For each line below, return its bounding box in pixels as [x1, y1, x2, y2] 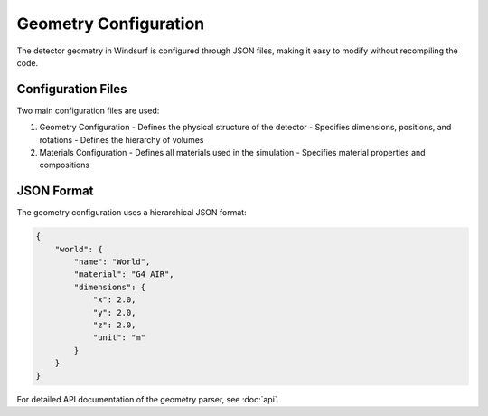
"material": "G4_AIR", [73, 269, 175, 279]
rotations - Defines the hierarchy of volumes [39, 134, 204, 145]
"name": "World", [73, 257, 151, 267]
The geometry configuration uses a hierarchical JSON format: [16, 207, 248, 218]
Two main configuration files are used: [16, 105, 160, 116]
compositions [39, 159, 90, 171]
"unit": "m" [92, 333, 146, 343]
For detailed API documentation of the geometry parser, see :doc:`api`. [16, 393, 280, 404]
